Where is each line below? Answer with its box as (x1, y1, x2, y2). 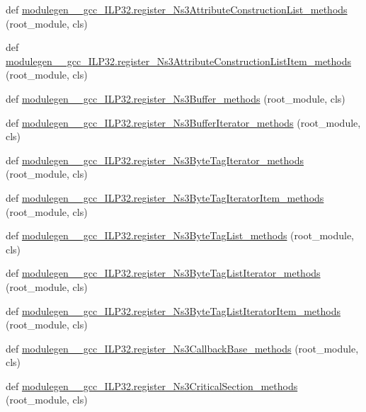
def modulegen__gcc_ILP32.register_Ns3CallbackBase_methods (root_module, (6, 341, 359, 355)
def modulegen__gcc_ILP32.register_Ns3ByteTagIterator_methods (6, 152, 304, 167)
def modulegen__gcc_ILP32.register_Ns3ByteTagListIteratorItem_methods (6, 303, 341, 318)
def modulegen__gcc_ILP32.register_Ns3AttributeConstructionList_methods (6, 2, 348, 16)
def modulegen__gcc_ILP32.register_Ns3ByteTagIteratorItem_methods (6, 190, 324, 205)
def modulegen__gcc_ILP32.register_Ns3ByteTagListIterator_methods (6, 265, 321, 280)
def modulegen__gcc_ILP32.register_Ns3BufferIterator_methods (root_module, (6, 115, 361, 130)
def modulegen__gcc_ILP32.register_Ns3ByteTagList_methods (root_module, (6, 228, 355, 243)
